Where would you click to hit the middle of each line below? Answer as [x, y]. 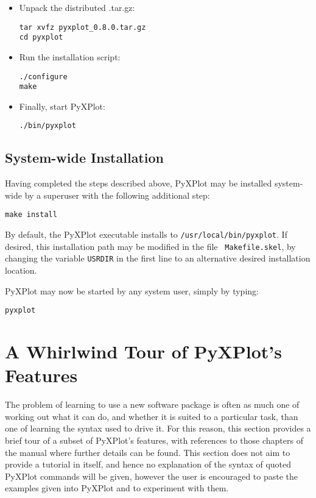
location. [21, 270]
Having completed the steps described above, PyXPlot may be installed [139, 183]
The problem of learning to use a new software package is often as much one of [152, 404]
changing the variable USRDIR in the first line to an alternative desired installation [158, 258]
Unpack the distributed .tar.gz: [77, 7]
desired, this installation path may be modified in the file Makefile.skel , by [150, 246]
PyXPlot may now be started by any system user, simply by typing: [132, 290]
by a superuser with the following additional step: [117, 195]
